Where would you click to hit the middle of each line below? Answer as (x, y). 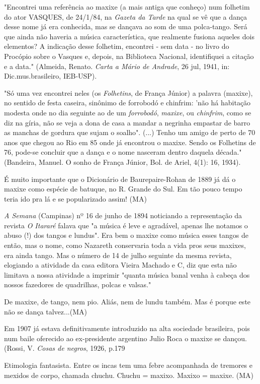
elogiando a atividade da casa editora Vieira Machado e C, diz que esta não (120, 265)
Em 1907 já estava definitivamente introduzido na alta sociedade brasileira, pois (127, 328)
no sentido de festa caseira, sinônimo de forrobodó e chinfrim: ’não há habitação (127, 103)
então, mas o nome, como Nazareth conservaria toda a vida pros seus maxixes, (125, 245)
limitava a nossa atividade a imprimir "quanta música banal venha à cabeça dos (127, 274)
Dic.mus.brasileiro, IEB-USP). (51, 76)
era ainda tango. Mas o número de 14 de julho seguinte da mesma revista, (118, 255)
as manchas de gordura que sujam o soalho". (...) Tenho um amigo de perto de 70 (130, 132)
